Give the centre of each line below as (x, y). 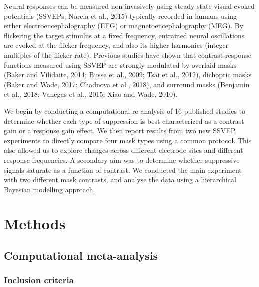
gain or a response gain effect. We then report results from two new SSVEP (120, 131)
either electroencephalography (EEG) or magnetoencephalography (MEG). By (124, 26)
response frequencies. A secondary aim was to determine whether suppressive (122, 159)
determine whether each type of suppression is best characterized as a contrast (124, 121)
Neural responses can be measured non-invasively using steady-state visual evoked (129, 6)
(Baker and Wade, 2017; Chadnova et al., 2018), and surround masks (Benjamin (127, 84)
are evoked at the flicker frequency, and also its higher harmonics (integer (116, 45)
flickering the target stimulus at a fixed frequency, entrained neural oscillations (124, 35)
